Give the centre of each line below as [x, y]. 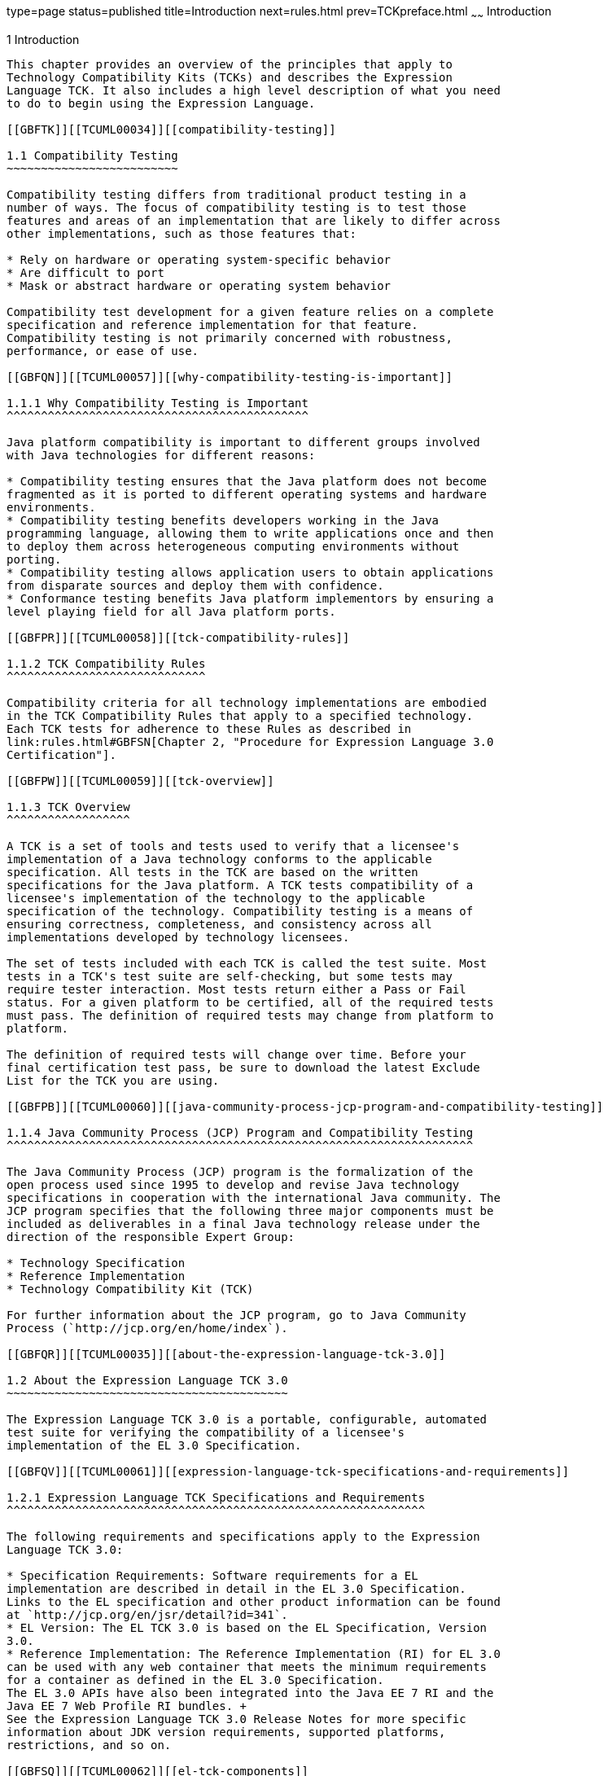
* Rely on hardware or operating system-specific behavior [199, 259]
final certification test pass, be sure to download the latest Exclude [243, 1067]
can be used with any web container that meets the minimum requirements [247, 1666]
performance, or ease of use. [103, 351]
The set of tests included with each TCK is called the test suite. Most [247, 963]
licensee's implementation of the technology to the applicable [216, 898]
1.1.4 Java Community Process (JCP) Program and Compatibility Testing [240, 1132]
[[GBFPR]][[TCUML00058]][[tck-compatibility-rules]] [178, 637]
